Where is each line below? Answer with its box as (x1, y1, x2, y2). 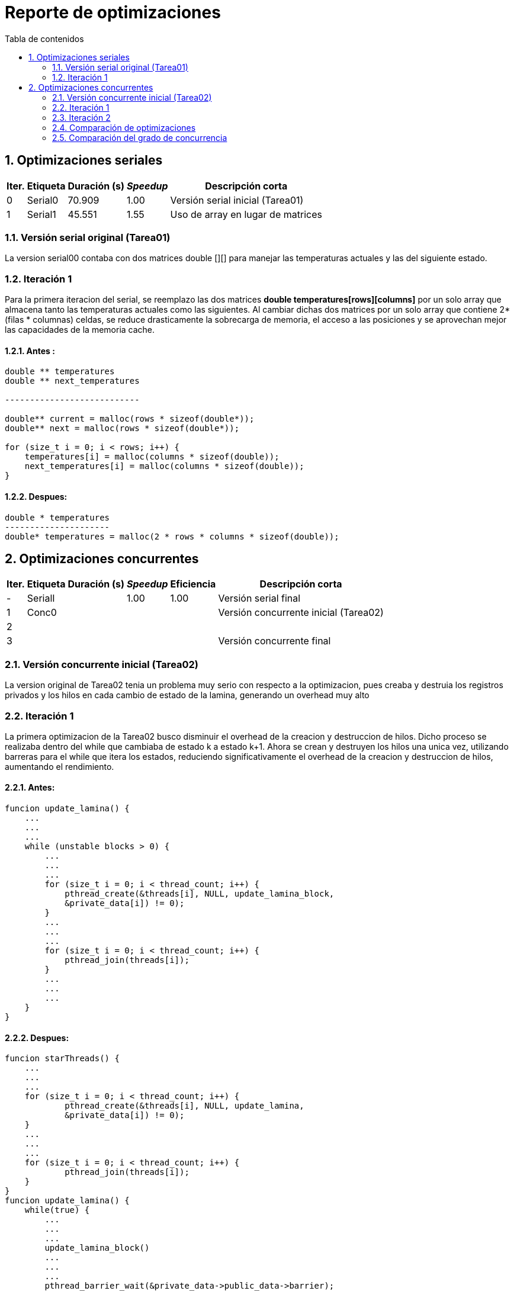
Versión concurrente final (218, 635, 331, 647)
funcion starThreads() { (5, 1054, 120, 1064)
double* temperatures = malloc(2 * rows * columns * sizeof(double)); (5, 531, 339, 541)
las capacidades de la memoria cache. (5, 325, 155, 335)
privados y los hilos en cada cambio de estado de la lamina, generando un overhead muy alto (5, 690, 370, 701)
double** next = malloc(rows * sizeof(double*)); (5, 423, 240, 433)
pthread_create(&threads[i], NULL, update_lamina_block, (65, 889, 335, 899)
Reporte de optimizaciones (5, 2, 221, 23)
